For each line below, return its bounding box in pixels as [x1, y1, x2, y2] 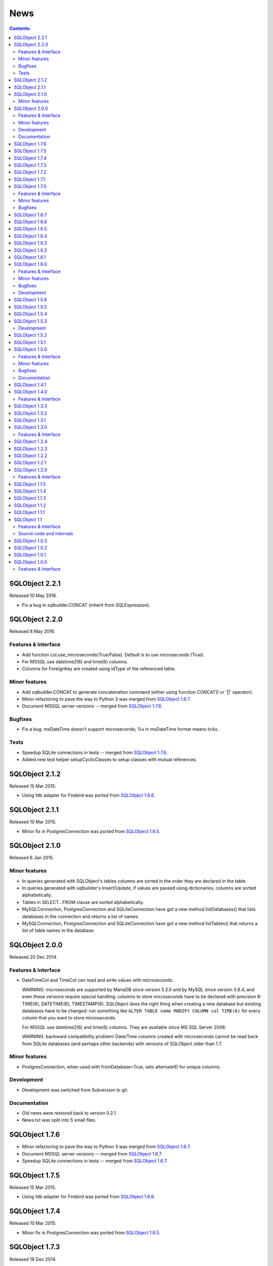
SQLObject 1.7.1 [14, 176, 45, 182]
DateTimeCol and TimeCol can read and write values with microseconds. [22, 977, 174, 983]
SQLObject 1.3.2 [14, 410, 48, 416]
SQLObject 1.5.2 [14, 332, 48, 338]
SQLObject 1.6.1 [14, 254, 46, 260]
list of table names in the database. [22, 927, 96, 934]
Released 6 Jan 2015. [9, 855, 54, 861]
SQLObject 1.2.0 [14, 466, 48, 473]
